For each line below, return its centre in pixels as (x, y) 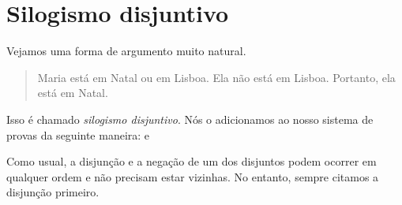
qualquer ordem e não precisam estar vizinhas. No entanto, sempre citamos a (193, 176)
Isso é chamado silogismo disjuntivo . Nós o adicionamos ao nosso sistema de (190, 119)
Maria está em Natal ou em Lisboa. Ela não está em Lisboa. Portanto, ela (216, 77)
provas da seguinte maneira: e (78, 134)
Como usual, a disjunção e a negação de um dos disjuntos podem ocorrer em (192, 161)
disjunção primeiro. (53, 192)
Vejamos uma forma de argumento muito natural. (126, 51)
